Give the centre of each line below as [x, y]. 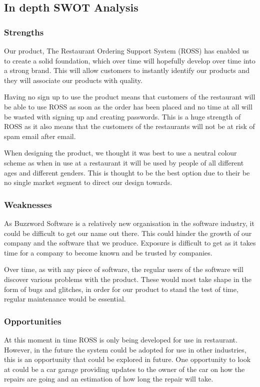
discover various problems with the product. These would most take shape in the [128, 279]
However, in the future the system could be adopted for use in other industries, [125, 349]
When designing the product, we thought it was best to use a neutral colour [120, 153]
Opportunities [33, 321]
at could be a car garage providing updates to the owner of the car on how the [124, 369]
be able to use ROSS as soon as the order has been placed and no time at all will [128, 106]
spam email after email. [40, 136]
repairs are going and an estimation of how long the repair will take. [109, 379]
